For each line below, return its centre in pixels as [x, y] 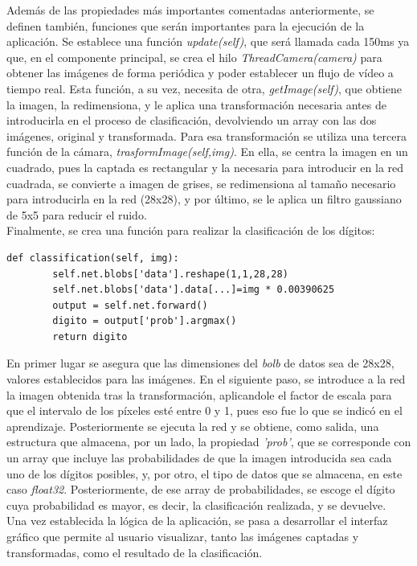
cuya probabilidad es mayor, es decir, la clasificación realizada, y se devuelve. [196, 504]
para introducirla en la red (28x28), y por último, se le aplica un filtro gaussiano [204, 199]
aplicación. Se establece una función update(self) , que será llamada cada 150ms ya [208, 41]
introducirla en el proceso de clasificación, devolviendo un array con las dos [192, 120]
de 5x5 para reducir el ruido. [77, 214]
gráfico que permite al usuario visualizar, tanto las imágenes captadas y [183, 536]
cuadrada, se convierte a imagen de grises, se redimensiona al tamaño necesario [201, 183]
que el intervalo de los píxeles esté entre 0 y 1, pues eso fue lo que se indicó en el [204, 410]
